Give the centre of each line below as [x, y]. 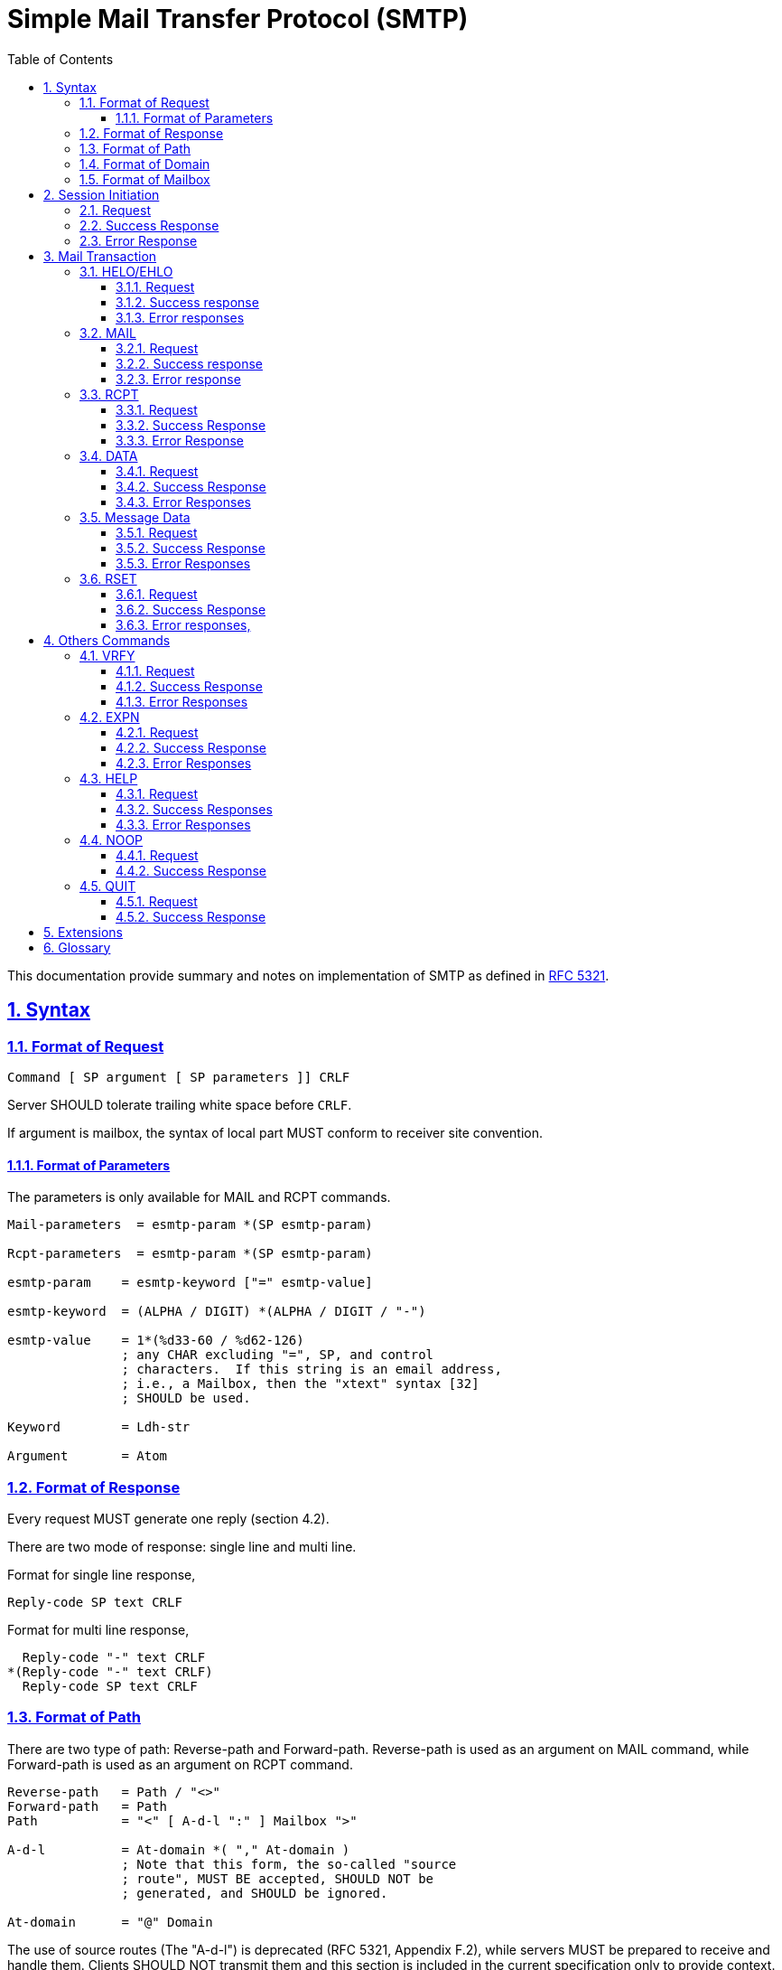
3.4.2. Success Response [191, 486]
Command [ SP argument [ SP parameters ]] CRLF [179, 1077]
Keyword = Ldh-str [99, 1427]
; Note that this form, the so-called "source [289, 1864]
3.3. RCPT [109, 394]
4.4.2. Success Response [191, 870]
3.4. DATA [109, 455]
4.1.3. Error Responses [182, 701]
